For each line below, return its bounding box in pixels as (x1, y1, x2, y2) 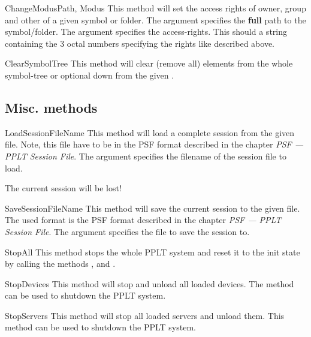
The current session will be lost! (5, 182, 122, 194)
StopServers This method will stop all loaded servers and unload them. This (5, 309, 285, 321)
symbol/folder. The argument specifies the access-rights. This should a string (5, 25, 287, 38)
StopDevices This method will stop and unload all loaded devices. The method (5, 277, 294, 290)
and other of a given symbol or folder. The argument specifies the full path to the (5, 13, 306, 26)
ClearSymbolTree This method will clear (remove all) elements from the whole (5, 57, 293, 70)
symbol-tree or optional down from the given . (5, 68, 174, 81)
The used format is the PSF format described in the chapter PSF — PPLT (5, 213, 282, 226)
